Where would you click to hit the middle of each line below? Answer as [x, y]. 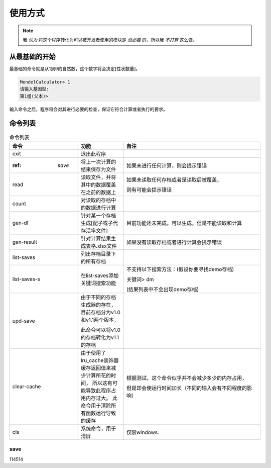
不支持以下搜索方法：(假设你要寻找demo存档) [180, 269]
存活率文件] [94, 230]
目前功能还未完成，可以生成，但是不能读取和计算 [184, 223]
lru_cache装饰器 [100, 360]
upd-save [24, 321]
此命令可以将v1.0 [100, 330]
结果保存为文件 [98, 169]
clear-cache [27, 386]
